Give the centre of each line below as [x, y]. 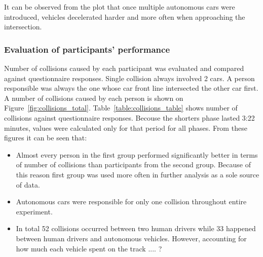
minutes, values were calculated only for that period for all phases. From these [126, 127]
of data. [28, 184]
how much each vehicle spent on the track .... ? [89, 248]
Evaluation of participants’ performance [87, 49]
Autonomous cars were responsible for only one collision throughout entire [131, 201]
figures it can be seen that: [46, 138]
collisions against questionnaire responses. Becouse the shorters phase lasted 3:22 [129, 117]
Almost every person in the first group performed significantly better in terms [137, 154]
